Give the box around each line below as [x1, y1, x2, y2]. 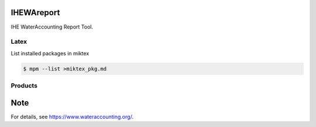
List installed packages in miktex [11, 50, 90, 57]
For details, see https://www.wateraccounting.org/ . [11, 113, 134, 120]
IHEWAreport [11, 8, 60, 17]
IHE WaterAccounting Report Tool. [11, 23, 94, 30]
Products [11, 82, 38, 90]
